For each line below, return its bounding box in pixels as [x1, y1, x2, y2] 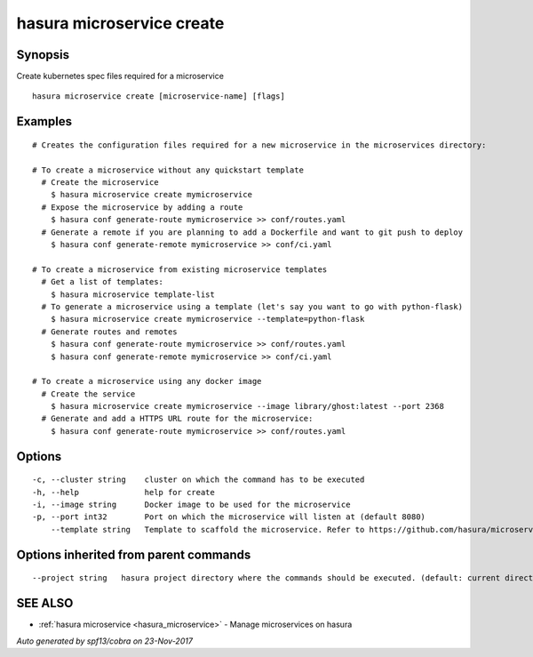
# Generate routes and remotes [41, 326, 178, 337]
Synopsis [16, 47, 70, 62]
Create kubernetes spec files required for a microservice [16, 71, 224, 82]
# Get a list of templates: [41, 276, 164, 287]
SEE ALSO [16, 596, 74, 611]
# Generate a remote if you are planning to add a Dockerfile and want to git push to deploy [41, 227, 464, 237]
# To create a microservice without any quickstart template [32, 164, 304, 175]
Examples [16, 114, 73, 129]
